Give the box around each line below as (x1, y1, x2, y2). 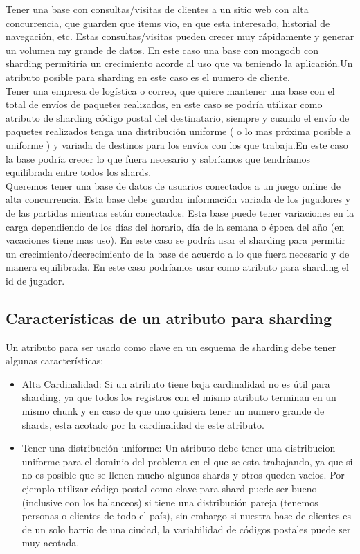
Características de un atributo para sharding (6, 307, 332, 328)
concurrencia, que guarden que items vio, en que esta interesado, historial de (6, 15, 330, 30)
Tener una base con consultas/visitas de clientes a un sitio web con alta (6, 2, 309, 16)
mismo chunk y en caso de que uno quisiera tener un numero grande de (21, 404, 325, 418)
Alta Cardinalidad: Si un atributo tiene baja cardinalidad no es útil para (21, 376, 330, 391)
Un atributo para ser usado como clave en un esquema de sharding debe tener (6, 339, 336, 354)
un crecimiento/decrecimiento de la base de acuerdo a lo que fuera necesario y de (6, 246, 350, 260)
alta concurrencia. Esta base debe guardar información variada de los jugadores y (6, 192, 351, 206)
